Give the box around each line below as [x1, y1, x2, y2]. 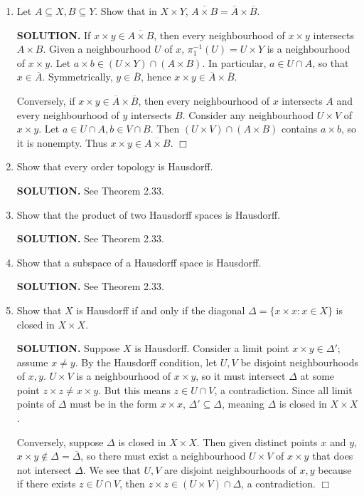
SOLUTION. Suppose [16, 341, 120, 356]
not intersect [16, 462, 72, 477]
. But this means [98, 382, 171, 397]
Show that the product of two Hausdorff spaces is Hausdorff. [16, 207, 281, 222]
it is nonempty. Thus [16, 135, 107, 150]
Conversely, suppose [16, 434, 104, 449]
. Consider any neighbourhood [182, 107, 314, 122]
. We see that [82, 462, 141, 477]
